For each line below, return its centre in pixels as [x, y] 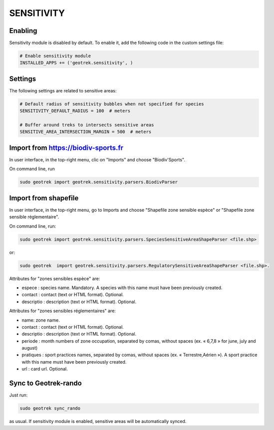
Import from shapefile [44, 198]
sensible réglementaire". [34, 217]
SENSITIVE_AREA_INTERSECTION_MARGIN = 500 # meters [86, 132]
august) [30, 348]
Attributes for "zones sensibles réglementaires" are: [62, 311]
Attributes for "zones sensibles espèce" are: [55, 278]
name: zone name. [41, 320]
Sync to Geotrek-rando [45, 383]
